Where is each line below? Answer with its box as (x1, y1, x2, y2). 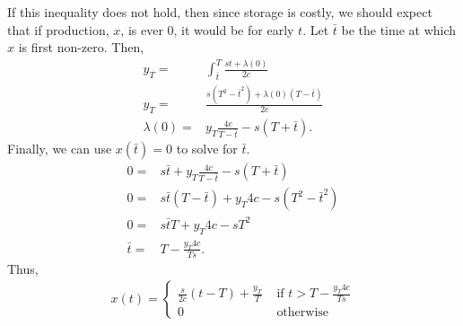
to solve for (176, 139, 238, 158)
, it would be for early (173, 20, 294, 39)
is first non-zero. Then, (18, 38, 144, 57)
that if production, (7, 20, 109, 39)
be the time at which (341, 20, 457, 39)
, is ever (120, 20, 163, 39)
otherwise (276, 305, 329, 319)
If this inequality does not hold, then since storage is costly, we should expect (7, 3, 432, 21)
